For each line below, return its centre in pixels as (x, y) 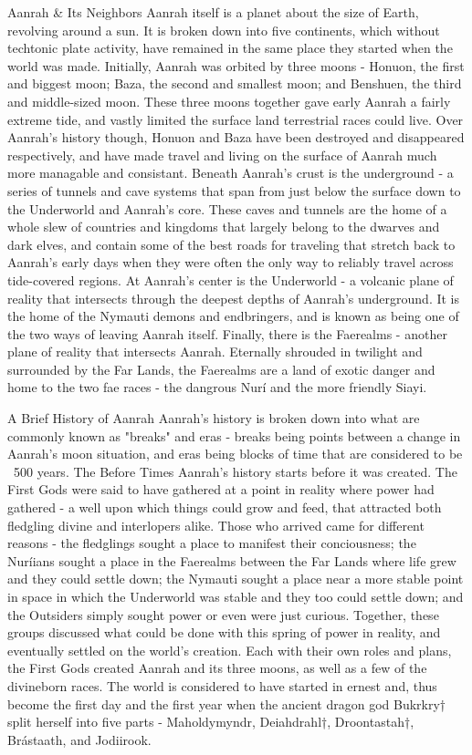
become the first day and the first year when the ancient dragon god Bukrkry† (227, 703)
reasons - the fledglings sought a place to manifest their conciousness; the (212, 543)
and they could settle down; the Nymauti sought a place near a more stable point (236, 579)
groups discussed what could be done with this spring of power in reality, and (224, 632)
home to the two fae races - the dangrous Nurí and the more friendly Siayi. (217, 387)
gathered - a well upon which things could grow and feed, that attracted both (225, 507)
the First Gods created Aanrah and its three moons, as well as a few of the (217, 668)
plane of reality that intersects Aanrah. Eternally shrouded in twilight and (215, 352)
